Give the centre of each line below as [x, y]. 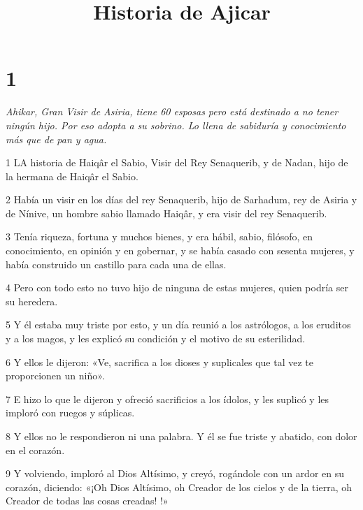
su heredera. [32, 301]
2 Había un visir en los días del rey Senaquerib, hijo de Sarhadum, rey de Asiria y [181, 199]
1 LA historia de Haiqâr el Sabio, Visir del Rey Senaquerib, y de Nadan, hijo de [177, 162]
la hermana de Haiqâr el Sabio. [72, 176]
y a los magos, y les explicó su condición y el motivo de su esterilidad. [156, 338]
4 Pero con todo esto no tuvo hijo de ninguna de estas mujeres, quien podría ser [177, 287]
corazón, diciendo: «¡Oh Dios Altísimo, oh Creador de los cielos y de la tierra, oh [179, 487]
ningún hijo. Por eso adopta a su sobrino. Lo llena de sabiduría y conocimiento [176, 125]
